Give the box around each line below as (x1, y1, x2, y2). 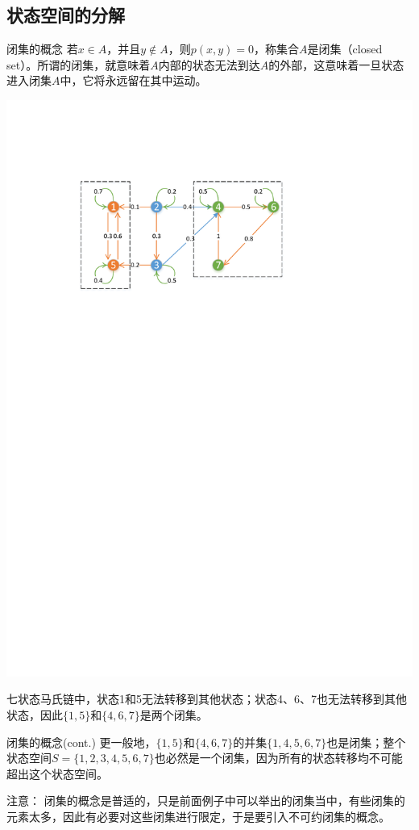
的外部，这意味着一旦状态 (268, 56, 404, 73)
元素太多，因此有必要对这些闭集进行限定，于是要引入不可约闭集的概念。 (6, 807, 390, 824)
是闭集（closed (307, 40, 383, 57)
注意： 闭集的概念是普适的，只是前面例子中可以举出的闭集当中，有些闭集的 (6, 792, 405, 809)
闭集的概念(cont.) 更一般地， (6, 733, 156, 750)
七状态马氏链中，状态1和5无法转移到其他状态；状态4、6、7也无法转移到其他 (6, 690, 407, 707)
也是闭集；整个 (326, 733, 406, 750)
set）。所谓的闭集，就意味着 (6, 56, 151, 73)
